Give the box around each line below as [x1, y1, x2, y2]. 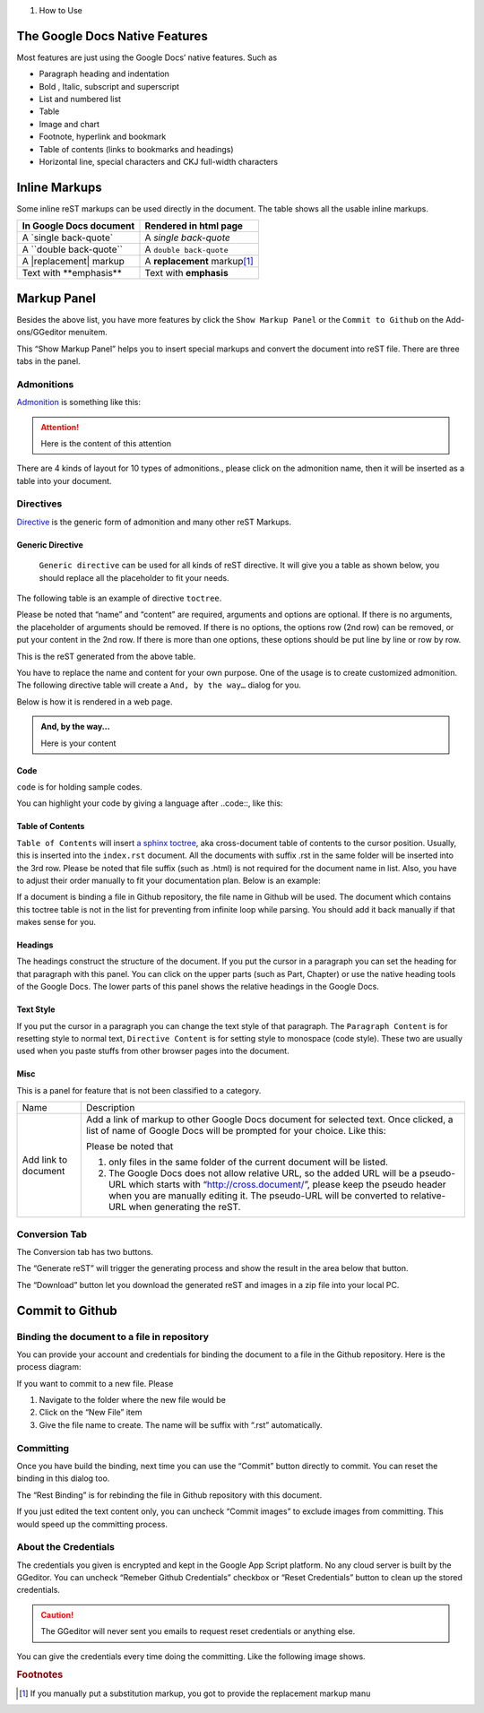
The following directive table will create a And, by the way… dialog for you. [16, 679, 302, 690]
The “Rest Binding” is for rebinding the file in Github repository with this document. [16, 1489, 323, 1501]
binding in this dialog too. [16, 1473, 110, 1484]
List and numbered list [39, 94, 121, 105]
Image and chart [39, 118, 100, 129]
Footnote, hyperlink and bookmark [39, 131, 167, 143]
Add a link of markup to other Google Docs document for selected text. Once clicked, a [85, 1113, 454, 1126]
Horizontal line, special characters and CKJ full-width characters [39, 157, 278, 168]
